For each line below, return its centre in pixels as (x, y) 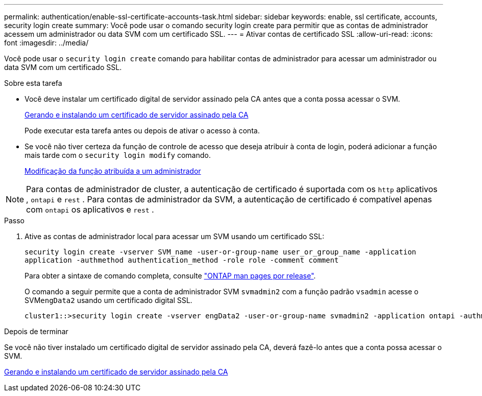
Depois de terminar (36, 331)
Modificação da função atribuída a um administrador (113, 171)
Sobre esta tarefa (33, 83)
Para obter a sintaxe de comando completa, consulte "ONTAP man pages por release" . (170, 276)
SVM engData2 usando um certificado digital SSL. (109, 300)
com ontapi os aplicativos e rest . (90, 209)
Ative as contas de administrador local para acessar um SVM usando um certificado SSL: (174, 236)
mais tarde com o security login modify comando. (118, 155)
